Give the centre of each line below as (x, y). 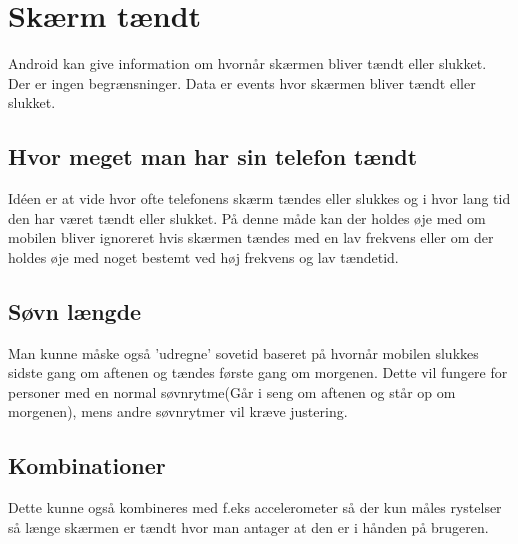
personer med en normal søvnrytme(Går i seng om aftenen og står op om (232, 391)
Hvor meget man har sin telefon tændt (213, 156)
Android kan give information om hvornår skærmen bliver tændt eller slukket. (247, 63)
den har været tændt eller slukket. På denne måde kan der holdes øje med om (247, 217)
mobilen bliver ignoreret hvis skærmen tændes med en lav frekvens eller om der (251, 237)
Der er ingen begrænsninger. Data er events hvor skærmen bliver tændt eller (242, 82)
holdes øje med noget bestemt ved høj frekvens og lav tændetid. (203, 256)
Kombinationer (87, 465)
